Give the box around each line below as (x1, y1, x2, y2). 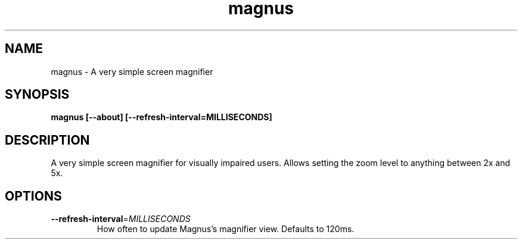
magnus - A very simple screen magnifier (51, 66, 213, 77)
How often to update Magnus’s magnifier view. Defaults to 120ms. (97, 224, 355, 234)
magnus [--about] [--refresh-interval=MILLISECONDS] (51, 112, 272, 123)
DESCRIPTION (5, 132, 90, 148)
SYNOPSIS (5, 87, 70, 102)
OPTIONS (5, 188, 62, 204)
